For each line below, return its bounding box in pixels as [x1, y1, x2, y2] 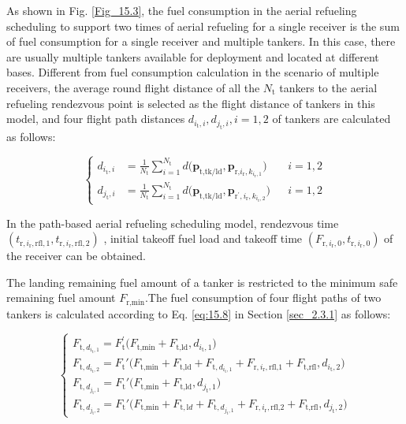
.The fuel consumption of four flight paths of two [144, 289, 382, 306]
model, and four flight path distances [6, 110, 185, 127]
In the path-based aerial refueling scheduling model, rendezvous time [6, 214, 339, 231]
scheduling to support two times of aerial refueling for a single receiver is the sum [6, 17, 400, 34]
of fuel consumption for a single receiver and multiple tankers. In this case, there [6, 33, 396, 50]
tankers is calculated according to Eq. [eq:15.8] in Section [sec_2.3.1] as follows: [6, 305, 391, 322]
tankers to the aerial [279, 79, 378, 95]
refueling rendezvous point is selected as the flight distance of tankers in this [6, 95, 375, 111]
